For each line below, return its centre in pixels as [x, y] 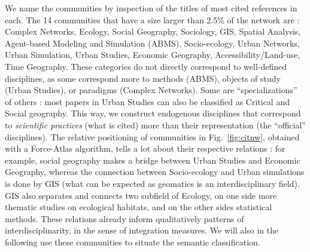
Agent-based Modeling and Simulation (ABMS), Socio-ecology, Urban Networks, [152, 43]
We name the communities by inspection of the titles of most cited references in [151, 8]
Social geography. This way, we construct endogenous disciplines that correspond [153, 113]
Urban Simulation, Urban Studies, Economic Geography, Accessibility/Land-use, [153, 55]
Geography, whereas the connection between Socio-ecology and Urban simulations [155, 172]
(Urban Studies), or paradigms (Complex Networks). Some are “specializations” [151, 90]
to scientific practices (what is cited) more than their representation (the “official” [155, 125]
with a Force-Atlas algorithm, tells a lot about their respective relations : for [145, 148]
